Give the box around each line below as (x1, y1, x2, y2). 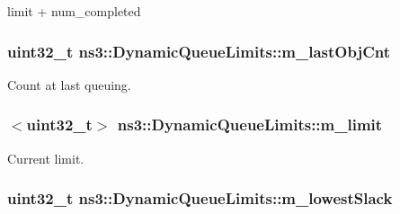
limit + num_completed (7, 2, 141, 20)
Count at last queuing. (7, 75, 131, 94)
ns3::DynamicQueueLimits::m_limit (117, 113, 383, 136)
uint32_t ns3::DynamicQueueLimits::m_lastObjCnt (7, 40, 391, 62)
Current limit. (7, 148, 84, 167)
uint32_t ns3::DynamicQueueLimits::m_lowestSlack (7, 187, 393, 210)
